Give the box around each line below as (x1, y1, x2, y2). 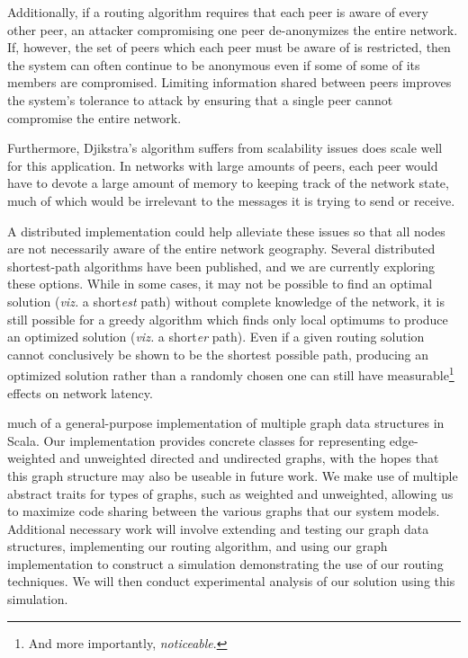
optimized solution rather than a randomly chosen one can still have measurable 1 (7, 363, 454, 384)
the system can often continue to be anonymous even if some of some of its (7, 55, 420, 74)
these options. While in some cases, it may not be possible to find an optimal (7, 274, 433, 293)
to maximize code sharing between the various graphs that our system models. (7, 502, 440, 520)
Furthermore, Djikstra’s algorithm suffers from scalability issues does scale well (7, 138, 443, 157)
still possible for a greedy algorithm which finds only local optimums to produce (7, 309, 448, 328)
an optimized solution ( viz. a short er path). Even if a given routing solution (7, 327, 425, 346)
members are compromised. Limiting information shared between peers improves (7, 73, 452, 92)
